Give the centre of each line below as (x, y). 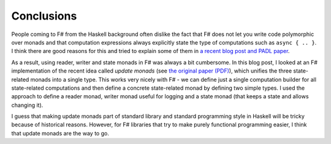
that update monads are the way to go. (60, 133)
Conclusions (44, 16)
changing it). (27, 105)
